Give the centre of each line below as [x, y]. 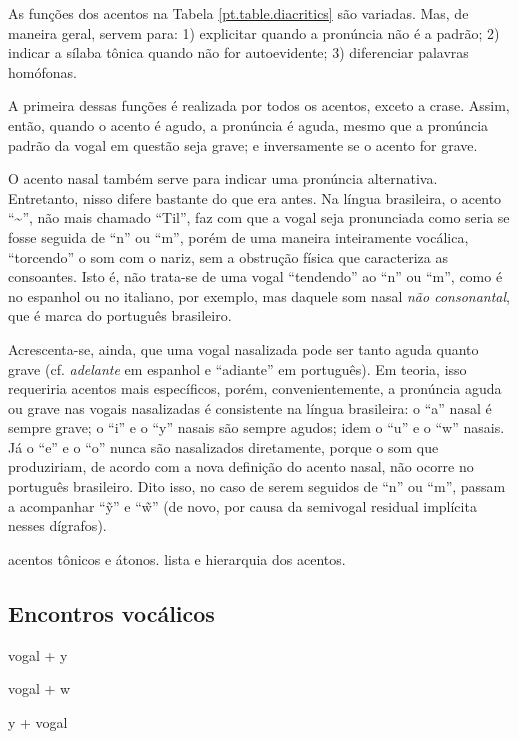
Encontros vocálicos [111, 612]
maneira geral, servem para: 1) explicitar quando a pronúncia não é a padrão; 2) [254, 32]
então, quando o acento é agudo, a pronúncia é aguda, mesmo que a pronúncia [248, 124]
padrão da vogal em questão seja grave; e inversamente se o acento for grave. [243, 144]
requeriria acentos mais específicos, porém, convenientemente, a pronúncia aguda [255, 388]
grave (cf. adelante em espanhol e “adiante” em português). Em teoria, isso [237, 368]
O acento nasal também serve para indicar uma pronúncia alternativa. [223, 178]
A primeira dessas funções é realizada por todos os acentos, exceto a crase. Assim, [259, 105]
